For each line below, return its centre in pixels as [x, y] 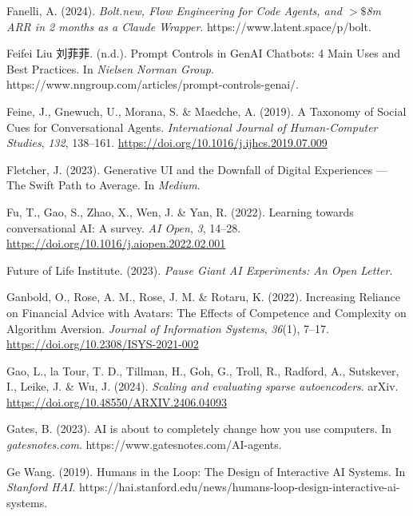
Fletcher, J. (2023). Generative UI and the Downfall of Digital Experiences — [197, 169]
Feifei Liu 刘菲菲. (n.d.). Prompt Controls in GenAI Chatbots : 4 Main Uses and [204, 53]
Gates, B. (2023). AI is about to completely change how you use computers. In [199, 429]
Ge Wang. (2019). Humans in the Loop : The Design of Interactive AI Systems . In [206, 471]
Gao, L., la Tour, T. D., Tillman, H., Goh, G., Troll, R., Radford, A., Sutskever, [203, 370]
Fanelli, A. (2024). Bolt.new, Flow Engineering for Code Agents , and [174, 10]
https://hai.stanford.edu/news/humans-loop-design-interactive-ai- [240, 487]
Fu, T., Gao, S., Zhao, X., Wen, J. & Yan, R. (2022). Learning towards [180, 211]
